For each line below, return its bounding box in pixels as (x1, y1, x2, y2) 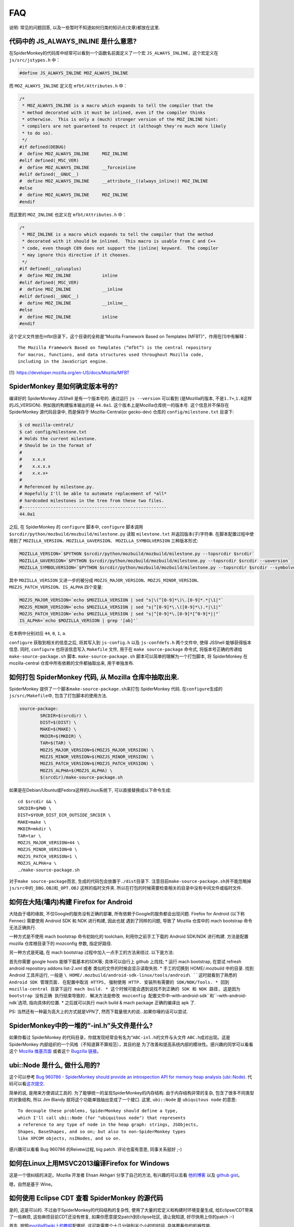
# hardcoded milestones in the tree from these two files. (19, 498, 164, 503)
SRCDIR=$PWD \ (18, 805, 51, 811)
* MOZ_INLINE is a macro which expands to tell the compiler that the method (22, 232, 213, 238)
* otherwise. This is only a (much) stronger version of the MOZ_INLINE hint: (22, 116, 219, 122)
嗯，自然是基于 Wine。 (9, 1181, 55, 1187)
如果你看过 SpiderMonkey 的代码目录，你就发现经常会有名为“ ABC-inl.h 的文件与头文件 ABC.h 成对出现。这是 (9, 1035, 230, 1040)
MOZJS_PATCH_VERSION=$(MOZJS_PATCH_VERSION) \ (40, 761, 154, 767)
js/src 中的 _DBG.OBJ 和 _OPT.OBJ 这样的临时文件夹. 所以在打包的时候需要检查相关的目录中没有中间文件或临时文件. (9, 885, 243, 891)
